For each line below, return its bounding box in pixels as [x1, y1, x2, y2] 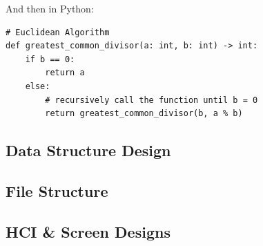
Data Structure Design [6, 140, 171, 161]
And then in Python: [6, 1, 94, 15]
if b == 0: [25, 54, 75, 64]
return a [45, 68, 85, 78]
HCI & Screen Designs [6, 220, 171, 242]
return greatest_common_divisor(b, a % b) [45, 108, 243, 119]
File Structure [6, 180, 108, 201]
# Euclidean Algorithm [6, 27, 110, 37]
